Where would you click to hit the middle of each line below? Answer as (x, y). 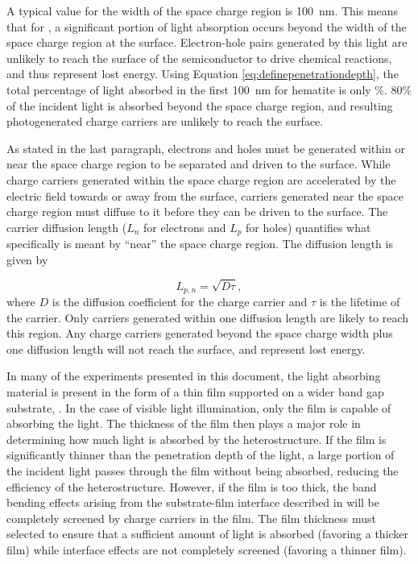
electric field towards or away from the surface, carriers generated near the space (205, 195)
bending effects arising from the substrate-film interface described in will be (193, 502)
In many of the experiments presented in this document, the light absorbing (194, 376)
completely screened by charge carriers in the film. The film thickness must (192, 518)
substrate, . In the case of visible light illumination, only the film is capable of (199, 407)
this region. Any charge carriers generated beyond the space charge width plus (200, 333)
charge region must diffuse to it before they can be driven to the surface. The (197, 211)
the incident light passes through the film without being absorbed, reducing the (203, 470)
